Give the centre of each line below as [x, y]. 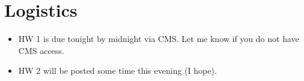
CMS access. [41, 50]
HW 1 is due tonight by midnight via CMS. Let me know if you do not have [159, 39]
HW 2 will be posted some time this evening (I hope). [117, 70]
